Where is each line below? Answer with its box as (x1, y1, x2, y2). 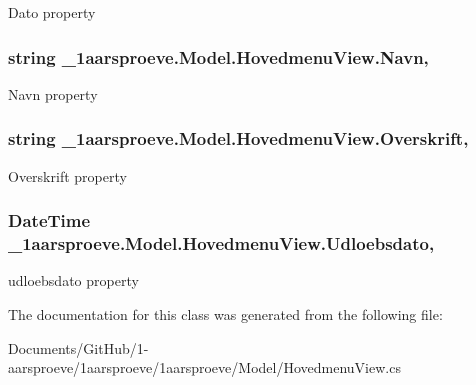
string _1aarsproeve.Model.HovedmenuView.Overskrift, (8, 126, 469, 151)
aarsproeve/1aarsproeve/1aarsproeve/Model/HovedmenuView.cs (8, 357, 401, 378)
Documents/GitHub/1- (8, 337, 149, 358)
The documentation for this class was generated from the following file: (8, 303, 443, 324)
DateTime (8, 208, 91, 233)
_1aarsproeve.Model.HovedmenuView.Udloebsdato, (8, 231, 435, 256)
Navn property (8, 83, 98, 104)
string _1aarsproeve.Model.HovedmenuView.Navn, (8, 44, 429, 69)
